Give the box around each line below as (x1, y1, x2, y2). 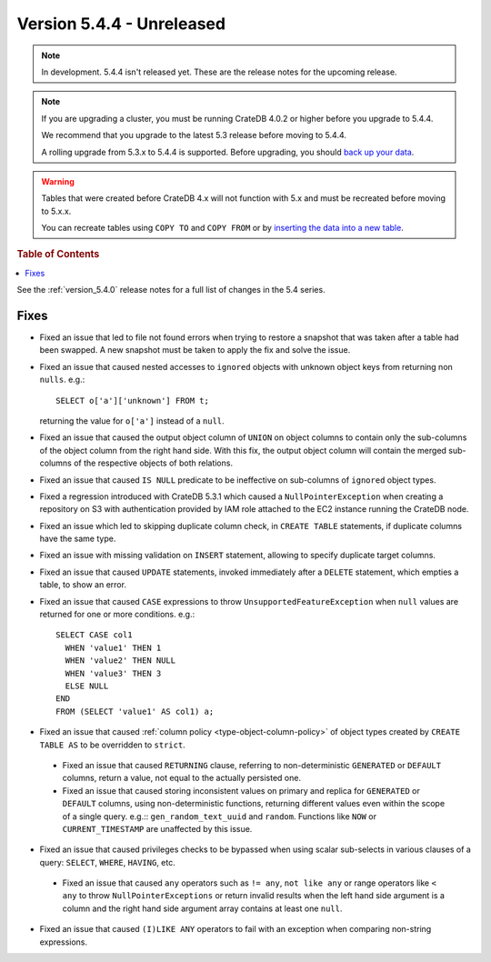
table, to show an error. (39, 579, 127, 590)
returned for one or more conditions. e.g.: (39, 609, 195, 620)
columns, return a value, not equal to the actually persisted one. (62, 773, 302, 784)
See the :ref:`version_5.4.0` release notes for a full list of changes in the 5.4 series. (16, 285, 326, 296)
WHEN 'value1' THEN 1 (65, 642, 162, 653)
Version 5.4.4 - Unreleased (16, 14, 226, 34)
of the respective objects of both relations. (73, 457, 234, 468)
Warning (41, 175, 75, 186)
